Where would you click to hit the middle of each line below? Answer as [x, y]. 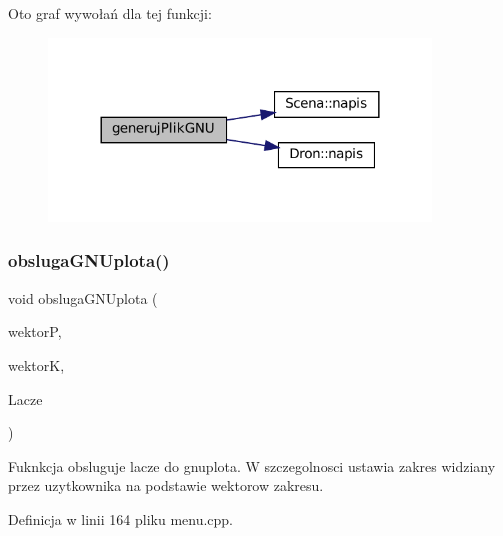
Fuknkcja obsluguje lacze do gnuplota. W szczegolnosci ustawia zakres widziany [252, 465]
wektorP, [35, 331]
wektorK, [36, 364]
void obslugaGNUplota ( [83, 297]
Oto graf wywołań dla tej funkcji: [110, 13]
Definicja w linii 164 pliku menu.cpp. [121, 518]
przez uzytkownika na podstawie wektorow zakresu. [166, 485]
